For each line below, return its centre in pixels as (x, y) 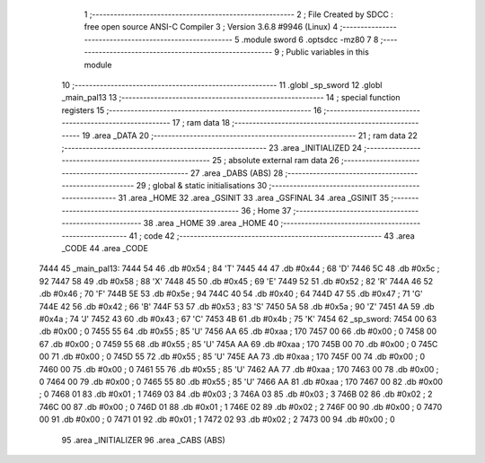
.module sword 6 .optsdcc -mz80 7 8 (310, 39)
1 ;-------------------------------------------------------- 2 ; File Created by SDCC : (239, 14)
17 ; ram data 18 (201, 123)
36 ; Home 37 (266, 210)
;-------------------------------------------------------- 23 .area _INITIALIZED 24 (212, 147)
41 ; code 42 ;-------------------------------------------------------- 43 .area (272, 236)
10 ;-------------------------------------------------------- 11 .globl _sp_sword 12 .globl (222, 84)
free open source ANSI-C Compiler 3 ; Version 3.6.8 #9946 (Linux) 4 (211, 27)
